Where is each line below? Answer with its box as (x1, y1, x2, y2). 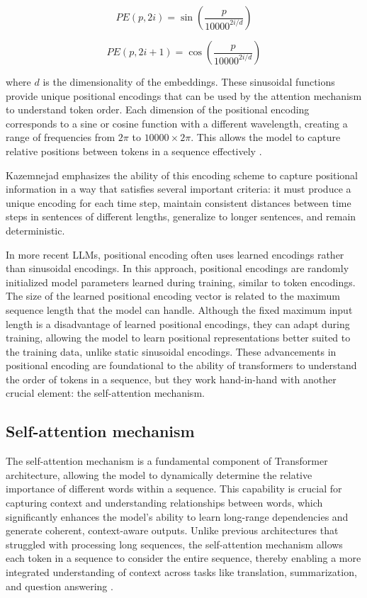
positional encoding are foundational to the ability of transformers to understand (6, 358, 357, 373)
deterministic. (6, 222, 65, 237)
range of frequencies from (6, 130, 115, 145)
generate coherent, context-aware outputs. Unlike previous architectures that (6, 523, 339, 538)
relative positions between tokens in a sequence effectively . (6, 143, 262, 158)
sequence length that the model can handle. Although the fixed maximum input (6, 302, 353, 317)
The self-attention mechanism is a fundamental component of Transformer (6, 453, 328, 468)
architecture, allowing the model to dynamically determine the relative (6, 467, 312, 482)
